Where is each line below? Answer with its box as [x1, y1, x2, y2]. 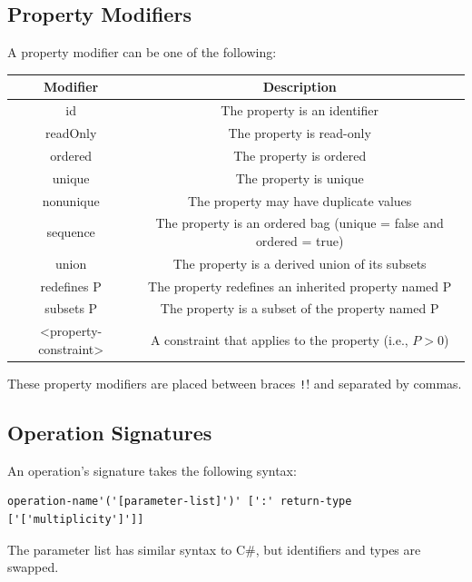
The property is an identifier [221, 101, 379, 120]
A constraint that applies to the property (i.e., [150, 330, 408, 350]
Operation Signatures [7, 419, 212, 447]
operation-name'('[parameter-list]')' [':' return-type [7, 495, 352, 508]
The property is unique [235, 168, 364, 187]
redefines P [40, 276, 102, 295]
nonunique [42, 191, 100, 210]
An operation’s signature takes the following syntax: [7, 460, 297, 479]
